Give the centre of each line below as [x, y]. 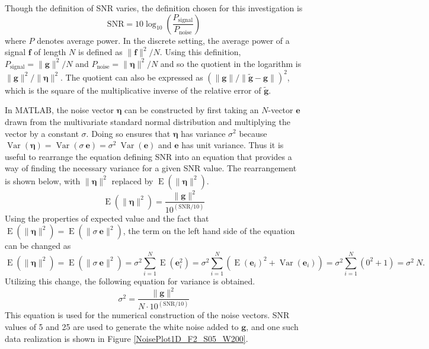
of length [50, 52]
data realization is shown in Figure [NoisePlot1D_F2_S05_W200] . [127, 338]
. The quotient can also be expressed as [132, 77]
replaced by [132, 180]
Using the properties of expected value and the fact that [107, 218]
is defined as [100, 52]
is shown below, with [43, 180]
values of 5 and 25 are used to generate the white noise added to [122, 327]
